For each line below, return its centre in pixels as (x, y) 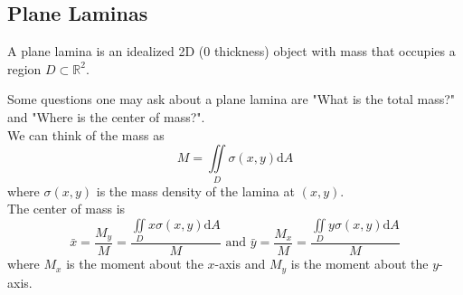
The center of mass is (66, 209)
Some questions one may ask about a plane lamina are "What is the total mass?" (231, 99)
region (24, 68)
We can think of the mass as (86, 134)
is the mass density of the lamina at (195, 190)
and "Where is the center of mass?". (106, 116)
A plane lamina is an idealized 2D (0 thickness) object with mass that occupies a (231, 51)
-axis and (240, 264)
